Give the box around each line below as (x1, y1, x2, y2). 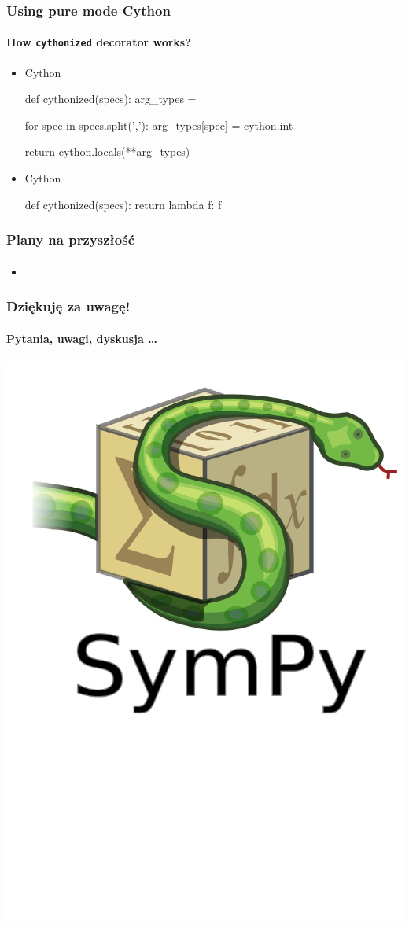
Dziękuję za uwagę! (6, 296, 131, 316)
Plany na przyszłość (6, 230, 135, 249)
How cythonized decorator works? (6, 34, 191, 50)
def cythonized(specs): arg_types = (24, 90, 197, 107)
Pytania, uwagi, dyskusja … (6, 330, 157, 346)
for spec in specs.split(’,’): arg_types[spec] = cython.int (24, 116, 293, 133)
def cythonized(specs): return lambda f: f (24, 196, 222, 212)
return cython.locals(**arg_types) (24, 143, 190, 160)
